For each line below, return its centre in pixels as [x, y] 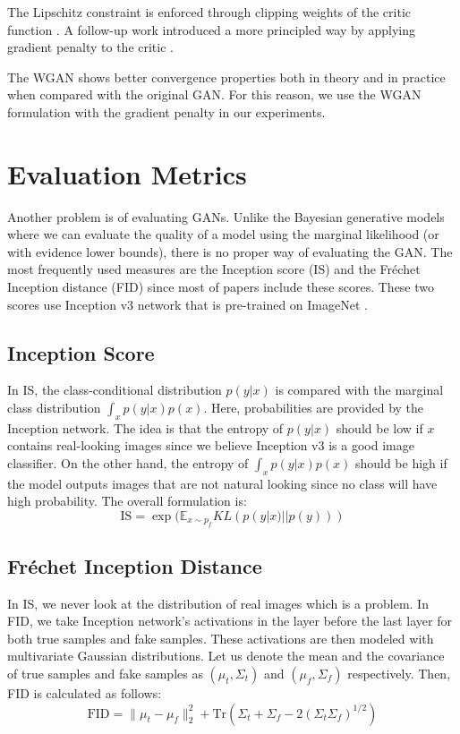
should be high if [401, 463]
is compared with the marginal [359, 390]
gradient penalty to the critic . [90, 47]
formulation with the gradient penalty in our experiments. [166, 111]
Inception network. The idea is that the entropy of [145, 427]
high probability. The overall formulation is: [127, 501]
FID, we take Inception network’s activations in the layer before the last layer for [230, 621]
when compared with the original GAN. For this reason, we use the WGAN [214, 94]
